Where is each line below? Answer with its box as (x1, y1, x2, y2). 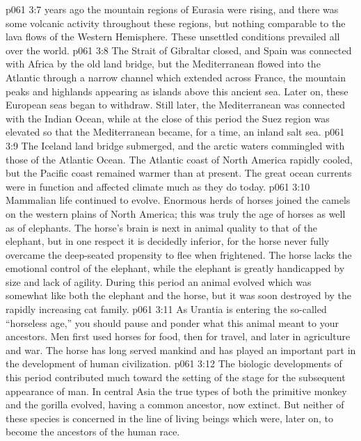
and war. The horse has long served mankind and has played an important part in (6, 342, 356, 357)
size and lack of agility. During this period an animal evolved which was (6, 274, 312, 289)
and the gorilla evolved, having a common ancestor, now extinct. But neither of (6, 397, 344, 412)
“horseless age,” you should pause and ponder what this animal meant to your (6, 315, 339, 330)
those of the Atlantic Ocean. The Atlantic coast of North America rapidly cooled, (6, 152, 353, 166)
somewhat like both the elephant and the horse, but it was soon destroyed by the (6, 288, 352, 303)
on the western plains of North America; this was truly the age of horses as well (6, 206, 346, 220)
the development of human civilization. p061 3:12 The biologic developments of (6, 356, 342, 371)
